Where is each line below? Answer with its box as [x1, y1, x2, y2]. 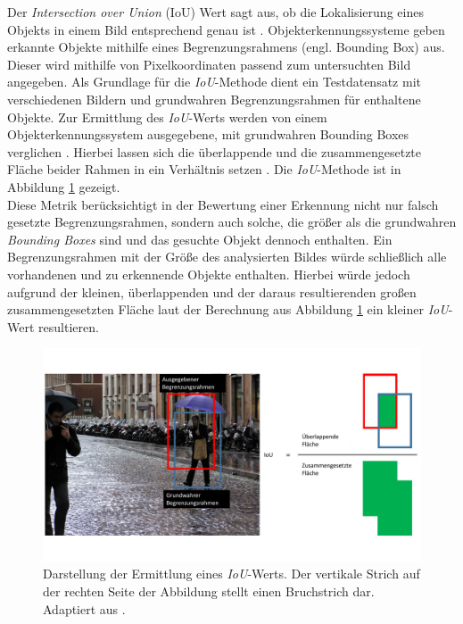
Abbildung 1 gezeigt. [7, 177, 120, 196]
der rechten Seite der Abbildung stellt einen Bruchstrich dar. [43, 581, 375, 600]
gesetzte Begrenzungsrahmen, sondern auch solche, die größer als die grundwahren [7, 212, 457, 231]
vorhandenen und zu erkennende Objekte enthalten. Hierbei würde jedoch [7, 264, 410, 283]
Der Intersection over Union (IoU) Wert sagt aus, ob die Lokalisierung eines [7, 3, 424, 21]
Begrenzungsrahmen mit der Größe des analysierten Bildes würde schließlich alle [7, 247, 447, 266]
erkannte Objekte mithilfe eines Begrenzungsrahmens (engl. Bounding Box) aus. [7, 37, 445, 56]
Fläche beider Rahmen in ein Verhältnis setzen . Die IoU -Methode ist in [7, 160, 401, 179]
